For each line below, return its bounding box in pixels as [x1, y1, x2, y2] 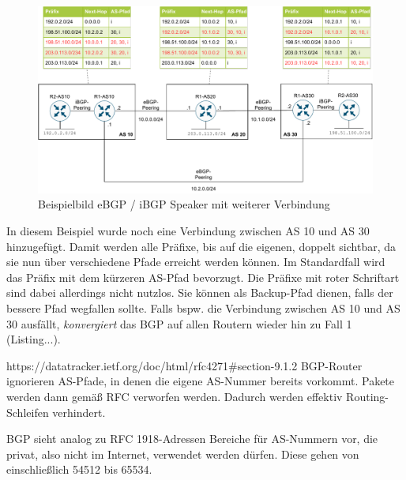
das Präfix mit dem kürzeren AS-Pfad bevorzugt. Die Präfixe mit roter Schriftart [6, 268, 400, 285]
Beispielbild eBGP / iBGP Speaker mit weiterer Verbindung [38, 196, 330, 212]
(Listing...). [6, 331, 61, 347]
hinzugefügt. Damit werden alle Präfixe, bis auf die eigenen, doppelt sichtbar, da [6, 238, 397, 254]
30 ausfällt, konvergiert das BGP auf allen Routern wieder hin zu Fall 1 [6, 315, 352, 332]
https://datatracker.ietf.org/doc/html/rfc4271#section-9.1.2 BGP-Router [6, 357, 363, 373]
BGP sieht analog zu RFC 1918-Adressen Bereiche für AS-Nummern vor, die [6, 430, 378, 447]
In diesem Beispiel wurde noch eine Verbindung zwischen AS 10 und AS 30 [6, 223, 370, 239]
